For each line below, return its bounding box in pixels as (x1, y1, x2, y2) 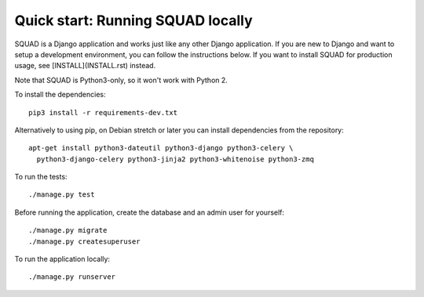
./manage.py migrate (28, 226, 108, 235)
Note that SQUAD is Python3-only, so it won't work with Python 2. (14, 75, 228, 85)
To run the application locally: (14, 255, 110, 264)
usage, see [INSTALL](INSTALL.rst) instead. (14, 61, 156, 71)
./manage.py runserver (28, 273, 116, 281)
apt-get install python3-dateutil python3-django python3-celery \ (28, 143, 294, 153)
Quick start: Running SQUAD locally (14, 12, 253, 29)
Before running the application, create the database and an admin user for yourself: (14, 208, 285, 217)
